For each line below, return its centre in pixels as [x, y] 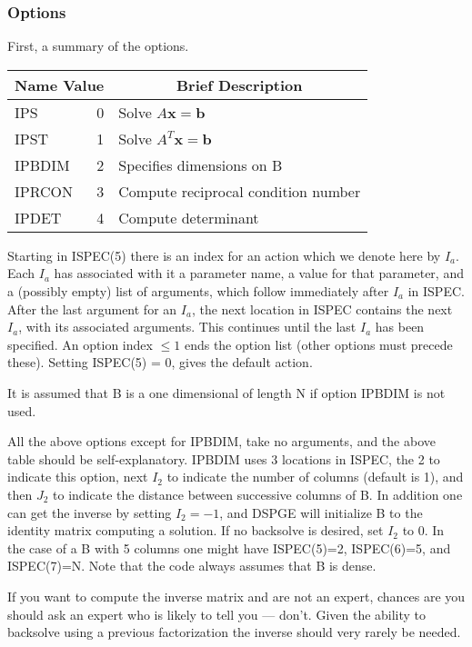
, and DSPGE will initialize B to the [321, 512]
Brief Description [240, 85]
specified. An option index [80, 344]
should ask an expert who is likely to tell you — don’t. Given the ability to [217, 614]
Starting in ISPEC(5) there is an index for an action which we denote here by [224, 255]
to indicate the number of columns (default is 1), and [315, 477]
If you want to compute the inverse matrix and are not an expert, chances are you [236, 596]
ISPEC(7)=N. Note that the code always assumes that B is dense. [192, 566]
